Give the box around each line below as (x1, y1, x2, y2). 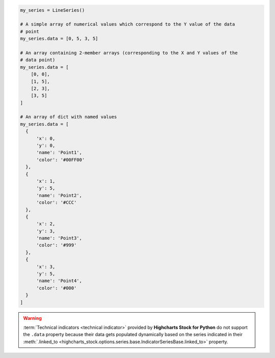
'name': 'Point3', (36, 235, 82, 241)
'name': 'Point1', (36, 150, 82, 155)
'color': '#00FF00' (36, 157, 85, 162)
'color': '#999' (36, 242, 77, 248)
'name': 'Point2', (36, 192, 82, 198)
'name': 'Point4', (36, 278, 82, 284)
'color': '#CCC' (36, 200, 77, 206)
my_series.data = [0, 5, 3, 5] (20, 36, 99, 42)
